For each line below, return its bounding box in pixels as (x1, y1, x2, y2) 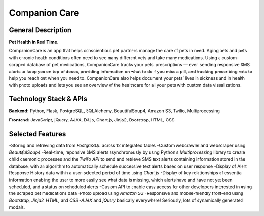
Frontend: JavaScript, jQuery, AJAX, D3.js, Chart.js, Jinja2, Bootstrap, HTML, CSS (9, 117, 175, 122)
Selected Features (9, 130, 66, 138)
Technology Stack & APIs (9, 95, 88, 103)
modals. (9, 204, 25, 210)
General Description (9, 26, 72, 34)
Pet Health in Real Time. (9, 39, 59, 45)
